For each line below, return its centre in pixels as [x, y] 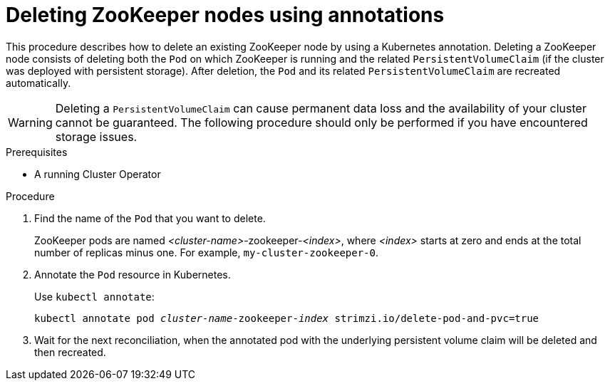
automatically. [38, 83]
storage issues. [96, 136]
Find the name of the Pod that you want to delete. [150, 218]
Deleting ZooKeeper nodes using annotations [225, 15]
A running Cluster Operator [98, 174]
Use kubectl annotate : [94, 296]
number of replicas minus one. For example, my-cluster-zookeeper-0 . [206, 252]
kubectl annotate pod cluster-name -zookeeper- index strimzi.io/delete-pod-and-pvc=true [287, 318]
